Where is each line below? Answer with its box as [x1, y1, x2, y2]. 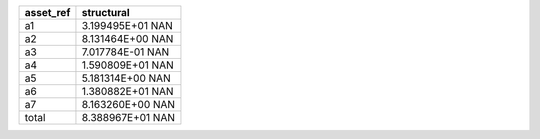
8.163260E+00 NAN [81, 98, 175, 111]
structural [81, 6, 130, 19]
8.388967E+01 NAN [81, 111, 175, 124]
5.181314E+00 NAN [81, 71, 171, 85]
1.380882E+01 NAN [81, 85, 174, 98]
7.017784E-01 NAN [81, 45, 170, 59]
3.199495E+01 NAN [81, 19, 174, 32]
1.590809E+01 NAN [81, 58, 174, 72]
